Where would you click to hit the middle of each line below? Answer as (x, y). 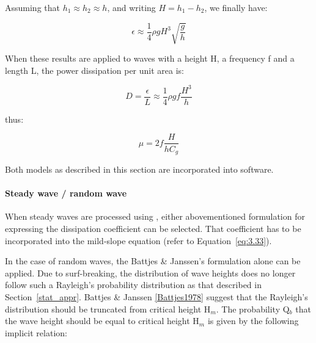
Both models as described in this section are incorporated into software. (139, 169)
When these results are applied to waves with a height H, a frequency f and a (150, 58)
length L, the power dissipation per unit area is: (95, 70)
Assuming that (32, 7)
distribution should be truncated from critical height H (108, 309)
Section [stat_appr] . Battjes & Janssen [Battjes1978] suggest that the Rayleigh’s (156, 296)
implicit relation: (36, 332)
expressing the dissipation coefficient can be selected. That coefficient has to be (153, 228)
